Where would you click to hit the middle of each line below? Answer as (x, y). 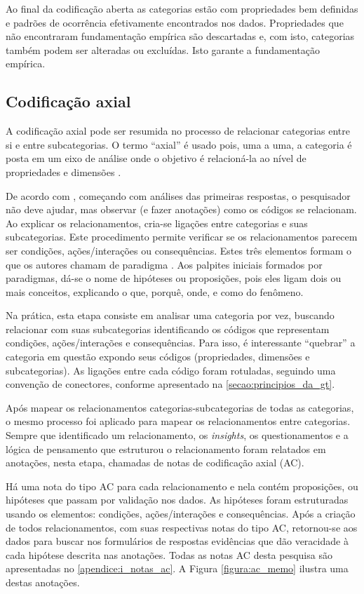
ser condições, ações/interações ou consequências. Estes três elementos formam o (178, 250)
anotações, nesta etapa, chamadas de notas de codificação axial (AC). (155, 463)
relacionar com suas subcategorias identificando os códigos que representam (168, 329)
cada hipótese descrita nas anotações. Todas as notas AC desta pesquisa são (169, 554)
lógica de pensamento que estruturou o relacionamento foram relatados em (166, 448)
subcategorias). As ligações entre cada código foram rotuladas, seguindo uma (171, 370)
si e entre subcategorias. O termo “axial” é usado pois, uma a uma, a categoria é (179, 144)
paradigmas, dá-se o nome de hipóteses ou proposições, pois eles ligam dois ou (174, 278)
